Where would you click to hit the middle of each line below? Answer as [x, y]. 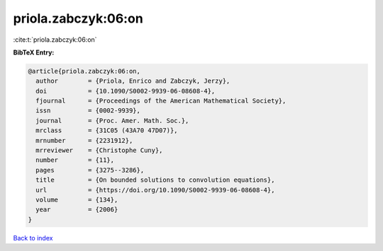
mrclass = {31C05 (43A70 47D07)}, [107, 130]
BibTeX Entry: [34, 52]
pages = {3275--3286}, [90, 170]
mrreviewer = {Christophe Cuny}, [99, 151]
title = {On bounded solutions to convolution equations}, [155, 180]
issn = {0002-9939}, [88, 111]
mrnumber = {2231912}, [84, 140]
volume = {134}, [77, 200]
